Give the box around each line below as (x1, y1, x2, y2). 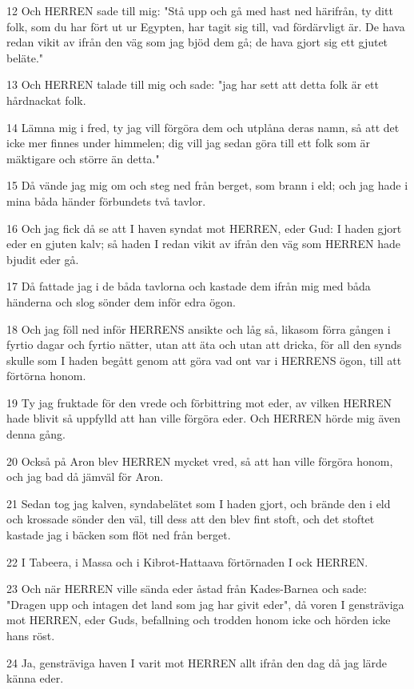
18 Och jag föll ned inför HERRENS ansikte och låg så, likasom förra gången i (6, 320, 391, 337)
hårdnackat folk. (6, 91, 86, 108)
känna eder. (6, 670, 64, 687)
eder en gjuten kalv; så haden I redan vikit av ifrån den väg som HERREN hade (6, 235, 401, 252)
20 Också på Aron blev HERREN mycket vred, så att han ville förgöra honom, (6, 452, 393, 469)
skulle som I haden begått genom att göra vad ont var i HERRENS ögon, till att (6, 351, 402, 368)
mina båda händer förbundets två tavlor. (6, 192, 206, 209)
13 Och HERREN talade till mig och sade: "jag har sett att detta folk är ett (6, 76, 379, 93)
